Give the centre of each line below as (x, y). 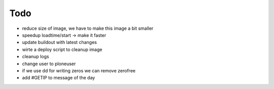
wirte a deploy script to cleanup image (62, 49)
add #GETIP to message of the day (59, 78)
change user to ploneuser (49, 64)
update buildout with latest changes (60, 42)
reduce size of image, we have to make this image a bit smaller (88, 28)
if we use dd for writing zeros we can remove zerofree (79, 70)
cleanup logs (36, 57)
